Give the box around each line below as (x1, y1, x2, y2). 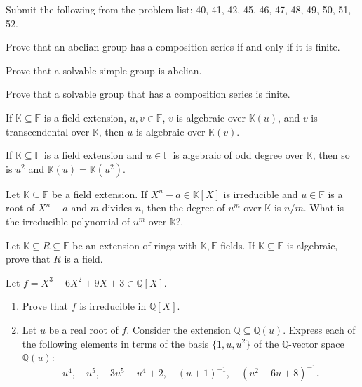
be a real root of (48, 322, 119, 336)
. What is (303, 200, 344, 215)
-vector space (288, 336, 344, 350)
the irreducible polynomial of (6, 214, 130, 228)
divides (102, 200, 133, 215)
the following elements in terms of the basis (22, 336, 209, 350)
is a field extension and (43, 147, 143, 162)
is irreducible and (223, 186, 298, 201)
